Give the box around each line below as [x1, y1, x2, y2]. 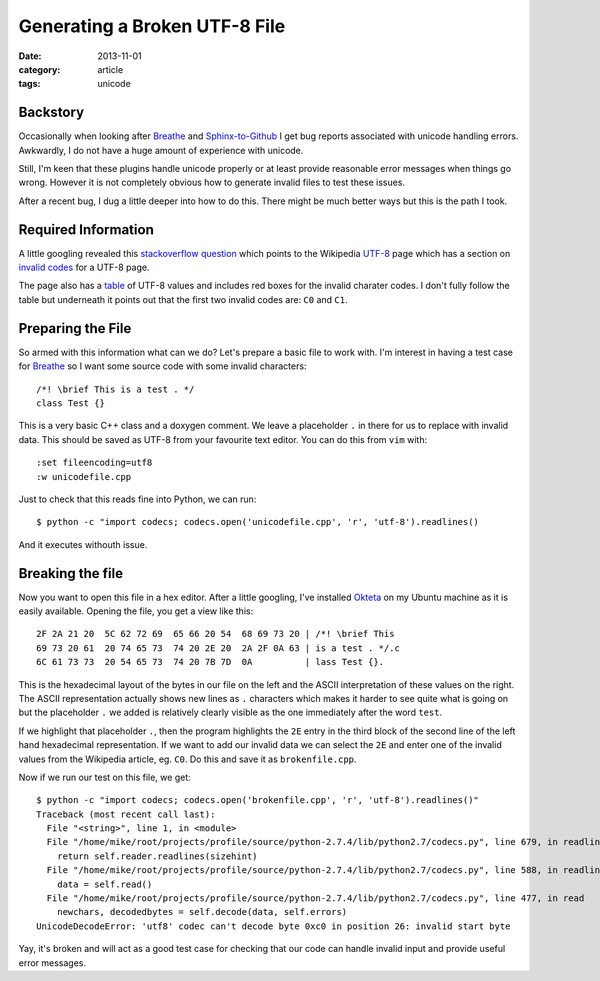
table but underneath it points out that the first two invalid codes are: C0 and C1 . [18, 293, 348, 305]
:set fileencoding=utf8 [36, 457, 153, 469]
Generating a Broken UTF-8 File [18, 15, 286, 37]
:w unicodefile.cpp [36, 471, 132, 482]
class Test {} [36, 397, 105, 409]
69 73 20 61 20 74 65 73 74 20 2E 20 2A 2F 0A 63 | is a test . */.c [36, 642, 400, 654]
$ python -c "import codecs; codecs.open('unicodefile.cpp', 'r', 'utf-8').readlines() [36, 516, 480, 528]
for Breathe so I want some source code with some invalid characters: [18, 360, 307, 372]
